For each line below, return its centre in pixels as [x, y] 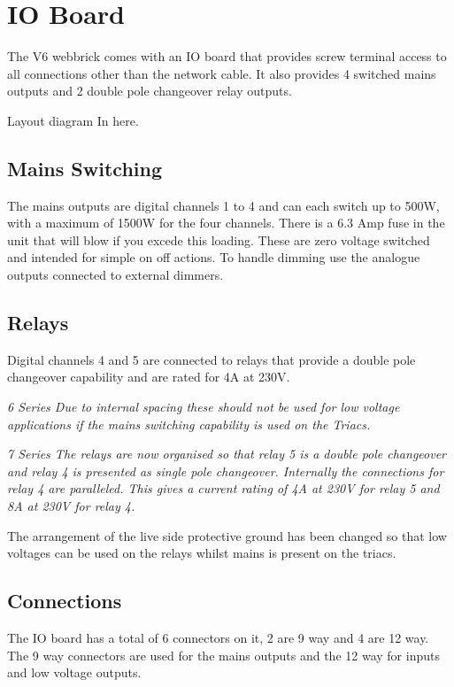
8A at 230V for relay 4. [71, 506]
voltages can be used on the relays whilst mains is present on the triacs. [202, 553]
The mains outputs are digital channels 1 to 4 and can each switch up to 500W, [223, 205]
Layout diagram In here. [73, 120]
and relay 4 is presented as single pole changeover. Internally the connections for [226, 471]
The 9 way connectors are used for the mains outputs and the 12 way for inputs [223, 655]
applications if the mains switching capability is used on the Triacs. [189, 424]
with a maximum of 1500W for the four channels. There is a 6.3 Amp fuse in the [226, 223]
